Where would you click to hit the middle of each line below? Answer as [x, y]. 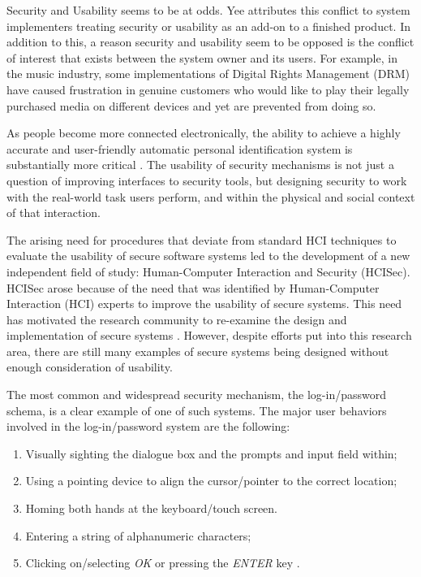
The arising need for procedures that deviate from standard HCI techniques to [202, 239]
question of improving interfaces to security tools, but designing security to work [207, 180]
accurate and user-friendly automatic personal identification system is [180, 148]
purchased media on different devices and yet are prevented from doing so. [191, 105]
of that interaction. [54, 213]
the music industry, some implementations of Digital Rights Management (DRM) [208, 74]
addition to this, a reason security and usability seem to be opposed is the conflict [210, 42]
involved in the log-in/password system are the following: [148, 426]
